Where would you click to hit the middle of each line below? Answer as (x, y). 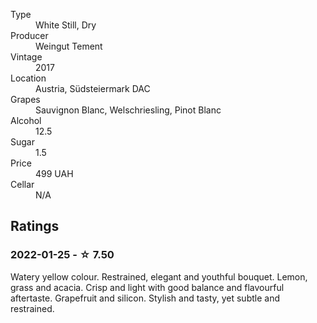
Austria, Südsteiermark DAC (93, 88)
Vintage (26, 57)
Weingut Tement (69, 46)
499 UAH (54, 173)
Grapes (25, 99)
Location (28, 78)
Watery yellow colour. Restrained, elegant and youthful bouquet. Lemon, (159, 276)
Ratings (35, 226)
